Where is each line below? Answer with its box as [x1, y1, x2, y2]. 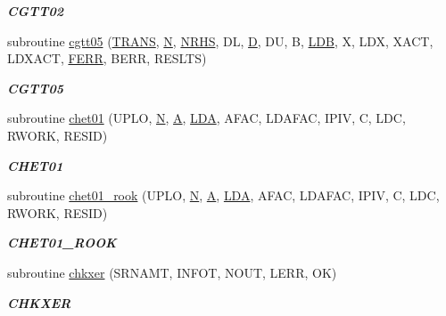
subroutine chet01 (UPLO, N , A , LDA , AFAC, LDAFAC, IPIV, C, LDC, [7, 109, 406, 127]
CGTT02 [7, 2, 63, 20]
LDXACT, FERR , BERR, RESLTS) [7, 49, 207, 68]
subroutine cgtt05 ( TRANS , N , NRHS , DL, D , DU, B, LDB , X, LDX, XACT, [7, 31, 434, 50]
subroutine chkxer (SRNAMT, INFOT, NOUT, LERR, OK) [7, 263, 337, 281]
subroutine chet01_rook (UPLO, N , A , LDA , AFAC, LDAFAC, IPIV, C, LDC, [7, 186, 440, 205]
